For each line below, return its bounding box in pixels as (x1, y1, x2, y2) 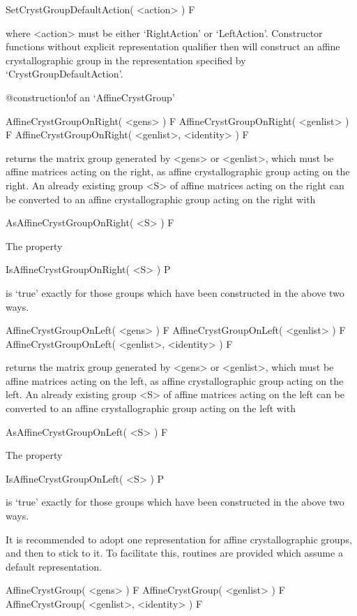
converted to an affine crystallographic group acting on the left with (6, 401, 296, 416)
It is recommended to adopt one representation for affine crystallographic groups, (6, 531, 352, 546)
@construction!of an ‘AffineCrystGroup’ (6, 89, 175, 104)
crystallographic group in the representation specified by (6, 52, 246, 67)
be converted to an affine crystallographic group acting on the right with (6, 191, 316, 206)
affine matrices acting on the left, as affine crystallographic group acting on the (6, 373, 344, 388)
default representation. (6, 559, 102, 573)
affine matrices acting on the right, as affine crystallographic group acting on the (6, 164, 350, 179)
